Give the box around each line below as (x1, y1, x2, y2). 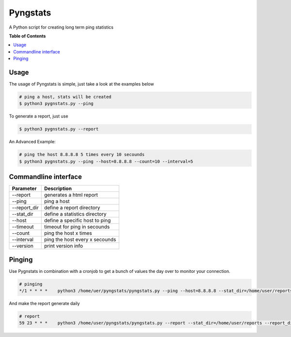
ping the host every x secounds (44, 236, 116, 243)
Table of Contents (9, 33, 46, 39)
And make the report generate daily (9, 301, 80, 306)
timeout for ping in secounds (44, 223, 110, 230)
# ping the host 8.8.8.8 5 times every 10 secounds (19, 152, 145, 157)
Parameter (12, 185, 37, 192)
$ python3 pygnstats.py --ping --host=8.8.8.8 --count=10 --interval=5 (19, 158, 194, 164)
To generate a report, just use (9, 113, 68, 119)
